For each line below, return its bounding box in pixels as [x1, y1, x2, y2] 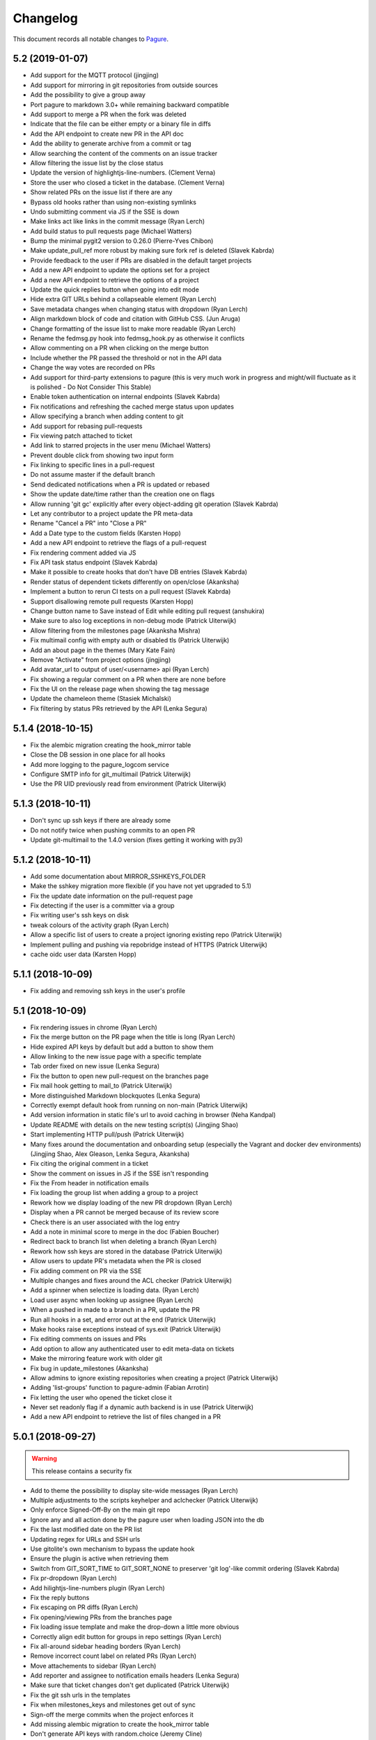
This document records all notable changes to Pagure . [13, 35, 169, 43]
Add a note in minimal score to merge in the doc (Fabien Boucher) [30, 1228, 219, 1236]
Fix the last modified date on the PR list [30, 1525, 143, 1534]
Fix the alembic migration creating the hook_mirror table [30, 741, 191, 749]
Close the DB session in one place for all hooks [30, 750, 166, 759]
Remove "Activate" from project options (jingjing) [30, 655, 171, 664]
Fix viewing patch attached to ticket [30, 432, 133, 440]
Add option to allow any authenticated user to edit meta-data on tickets [30, 1344, 235, 1353]
